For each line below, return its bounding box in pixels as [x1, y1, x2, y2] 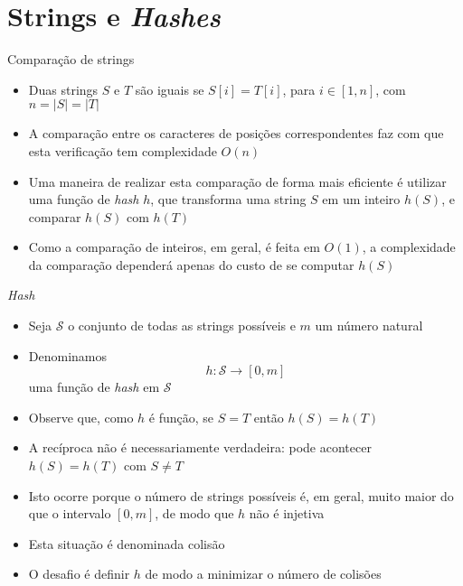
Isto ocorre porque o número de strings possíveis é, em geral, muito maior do [28, 486, 454, 505]
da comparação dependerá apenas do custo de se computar [28, 255, 354, 274]
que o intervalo [28, 504, 111, 523]
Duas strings [28, 79, 99, 98]
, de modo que [155, 504, 234, 523]
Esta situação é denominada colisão [28, 534, 225, 553]
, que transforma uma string [150, 190, 307, 209]
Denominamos [28, 346, 108, 365]
